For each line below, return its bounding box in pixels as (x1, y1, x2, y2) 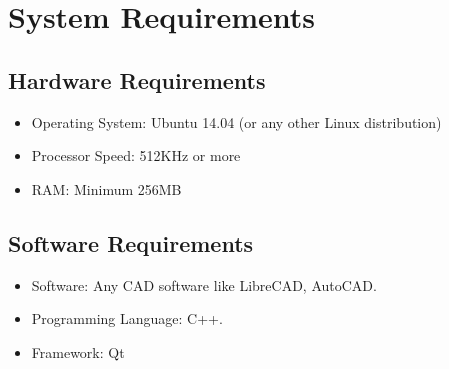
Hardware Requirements (8, 64, 266, 95)
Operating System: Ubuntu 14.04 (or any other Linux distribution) (31, 111, 442, 132)
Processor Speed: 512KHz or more (31, 145, 241, 166)
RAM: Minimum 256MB (31, 178, 182, 199)
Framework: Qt (31, 341, 125, 362)
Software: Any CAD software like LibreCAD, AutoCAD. (31, 274, 377, 295)
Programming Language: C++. (31, 308, 223, 329)
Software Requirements (8, 227, 254, 258)
